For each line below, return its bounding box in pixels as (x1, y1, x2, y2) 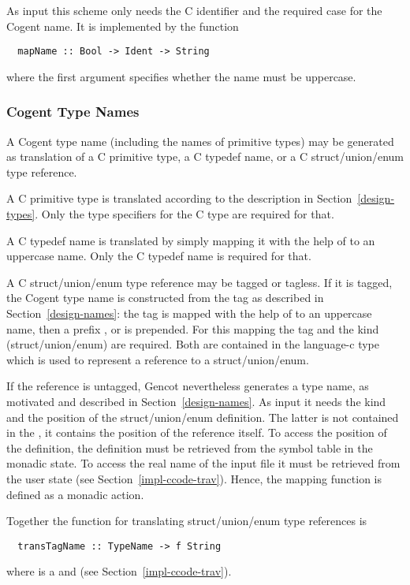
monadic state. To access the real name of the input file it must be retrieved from (6, 455, 401, 471)
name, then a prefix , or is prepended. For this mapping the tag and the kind (6, 320, 379, 337)
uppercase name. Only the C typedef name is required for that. (6, 248, 311, 264)
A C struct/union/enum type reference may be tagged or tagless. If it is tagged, (6, 274, 393, 290)
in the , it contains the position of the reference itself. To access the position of (6, 424, 387, 441)
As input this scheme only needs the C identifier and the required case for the (6, 2, 382, 18)
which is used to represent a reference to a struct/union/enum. (6, 351, 309, 367)
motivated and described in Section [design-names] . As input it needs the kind (6, 393, 386, 409)
